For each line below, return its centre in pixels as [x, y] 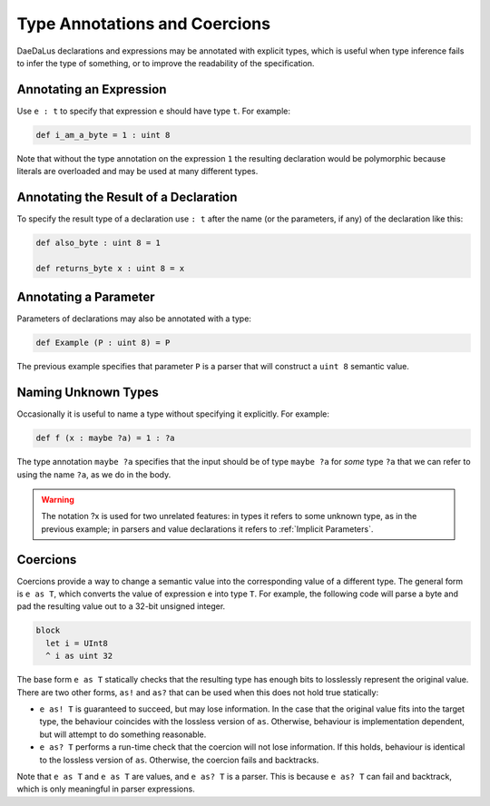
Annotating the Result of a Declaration [127, 197]
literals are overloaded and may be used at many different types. [137, 172]
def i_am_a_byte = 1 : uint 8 [103, 135]
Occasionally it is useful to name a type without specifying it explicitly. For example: [173, 414]
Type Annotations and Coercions [144, 24]
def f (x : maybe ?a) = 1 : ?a [106, 438]
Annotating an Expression [92, 89]
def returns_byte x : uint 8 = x [110, 268]
